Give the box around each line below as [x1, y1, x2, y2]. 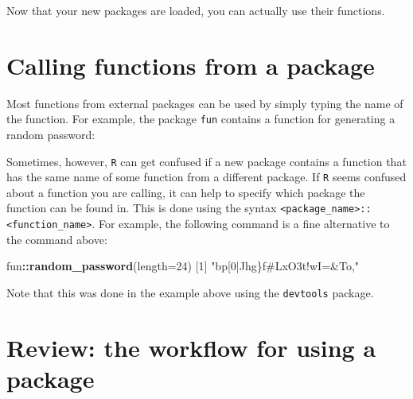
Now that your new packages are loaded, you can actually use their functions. [6, 2, 385, 18]
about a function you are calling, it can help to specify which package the [6, 184, 365, 200]
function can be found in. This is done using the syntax [6, 199, 277, 216]
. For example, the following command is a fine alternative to [92, 215, 390, 232]
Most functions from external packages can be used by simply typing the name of [6, 95, 403, 111]
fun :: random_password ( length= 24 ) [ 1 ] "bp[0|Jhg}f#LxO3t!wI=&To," [6, 258, 360, 274]
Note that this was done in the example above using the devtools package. [6, 284, 374, 300]
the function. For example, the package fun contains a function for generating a [6, 110, 395, 127]
